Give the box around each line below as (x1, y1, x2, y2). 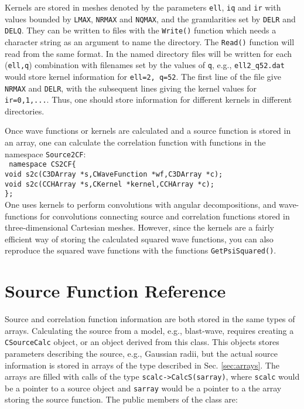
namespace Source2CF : (5, 147, 86, 160)
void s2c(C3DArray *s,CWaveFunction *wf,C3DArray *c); (5, 170, 223, 178)
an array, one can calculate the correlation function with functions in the (5, 136, 266, 148)
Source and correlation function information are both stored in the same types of (5, 313, 295, 325)
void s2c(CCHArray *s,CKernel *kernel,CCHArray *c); (5, 180, 214, 188)
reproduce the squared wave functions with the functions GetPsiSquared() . (5, 244, 276, 256)
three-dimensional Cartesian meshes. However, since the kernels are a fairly (5, 221, 274, 234)
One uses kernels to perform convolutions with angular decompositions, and (5, 198, 276, 210)
